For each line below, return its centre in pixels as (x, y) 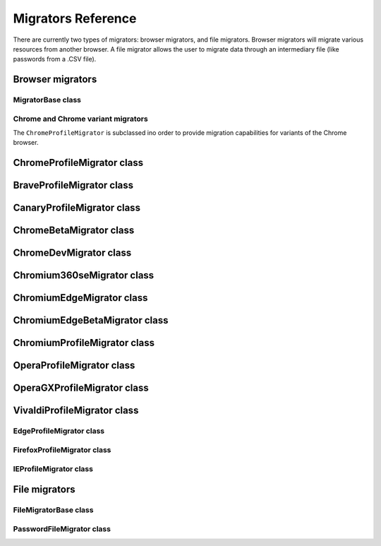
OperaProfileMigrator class (74, 366)
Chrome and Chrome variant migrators (80, 119)
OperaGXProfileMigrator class (81, 388)
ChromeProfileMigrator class (78, 163)
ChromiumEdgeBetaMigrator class (91, 320)
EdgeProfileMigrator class (59, 431)
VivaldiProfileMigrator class (76, 411)
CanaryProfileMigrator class (77, 208)
